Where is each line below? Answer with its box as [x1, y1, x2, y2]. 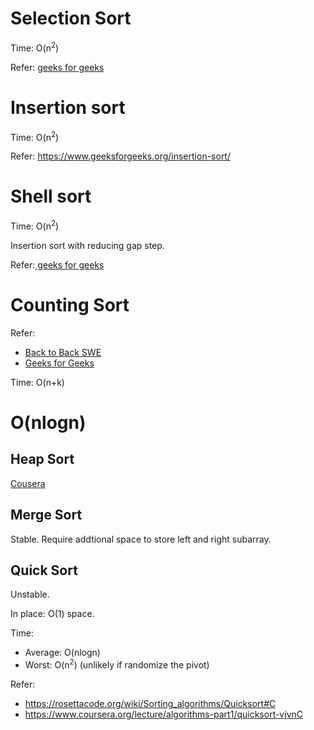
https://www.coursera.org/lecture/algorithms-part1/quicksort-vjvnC [24, 708, 303, 720]
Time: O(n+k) [10, 376, 65, 388]
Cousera [10, 477, 46, 489]
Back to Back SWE [24, 346, 102, 358]
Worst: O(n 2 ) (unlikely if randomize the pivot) [24, 657, 210, 671]
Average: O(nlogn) [24, 647, 101, 659]
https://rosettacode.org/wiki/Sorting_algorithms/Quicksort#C [24, 698, 277, 709]
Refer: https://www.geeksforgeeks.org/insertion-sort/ [10, 150, 231, 162]
